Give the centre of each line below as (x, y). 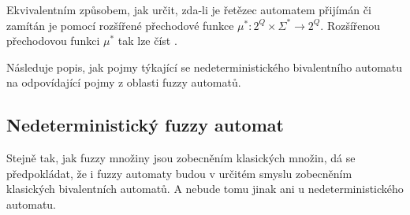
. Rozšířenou (350, 25)
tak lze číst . (147, 41)
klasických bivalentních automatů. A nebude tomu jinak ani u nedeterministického (205, 189)
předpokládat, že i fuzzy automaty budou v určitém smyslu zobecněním (179, 173)
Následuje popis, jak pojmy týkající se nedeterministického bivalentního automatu (205, 67)
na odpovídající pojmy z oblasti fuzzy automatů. (124, 82)
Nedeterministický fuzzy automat (145, 125)
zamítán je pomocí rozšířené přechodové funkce (120, 25)
